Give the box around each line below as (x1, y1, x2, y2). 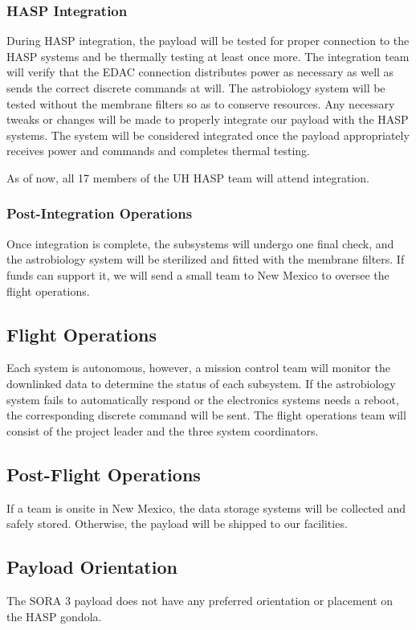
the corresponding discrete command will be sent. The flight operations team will (6, 407, 406, 423)
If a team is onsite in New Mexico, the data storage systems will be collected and (6, 499, 406, 516)
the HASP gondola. (6, 607, 102, 624)
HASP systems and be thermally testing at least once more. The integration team (6, 47, 410, 64)
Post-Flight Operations (6, 461, 201, 486)
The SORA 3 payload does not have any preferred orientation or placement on (6, 591, 394, 608)
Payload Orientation (6, 554, 177, 579)
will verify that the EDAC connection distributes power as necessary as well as (6, 63, 394, 80)
